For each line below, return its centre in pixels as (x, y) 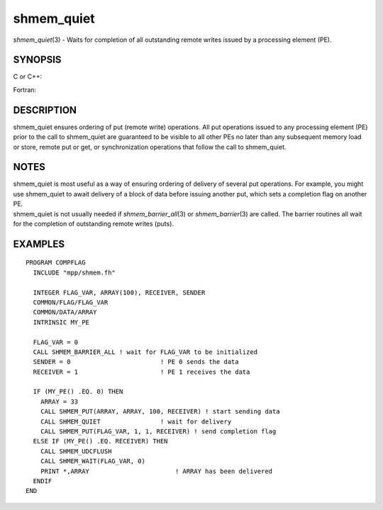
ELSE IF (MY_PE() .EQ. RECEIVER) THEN (100, 441)
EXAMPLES (39, 244)
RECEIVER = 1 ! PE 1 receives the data (141, 372)
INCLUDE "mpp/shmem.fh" (74, 272)
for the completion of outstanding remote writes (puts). (93, 224)
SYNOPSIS (37, 60)
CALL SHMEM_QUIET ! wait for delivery (136, 421)
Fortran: (25, 89)
